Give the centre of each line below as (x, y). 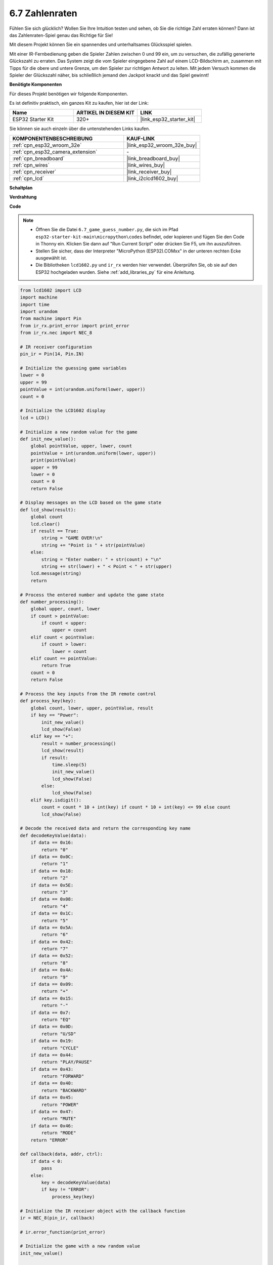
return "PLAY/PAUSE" (67, 1062)
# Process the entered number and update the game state (92, 595)
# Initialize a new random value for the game (79, 432)
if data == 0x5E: (52, 885)
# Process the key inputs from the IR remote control (88, 694)
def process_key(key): (48, 701)
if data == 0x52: (52, 956)
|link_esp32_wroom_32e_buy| (162, 145)
